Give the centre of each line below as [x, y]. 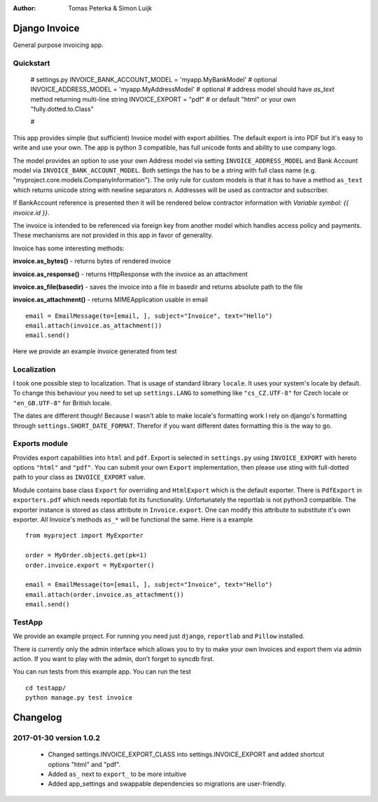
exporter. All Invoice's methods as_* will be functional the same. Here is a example [133, 519]
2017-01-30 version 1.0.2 [57, 738]
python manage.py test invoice [79, 698]
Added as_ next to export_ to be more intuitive [117, 774]
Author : [24, 8]
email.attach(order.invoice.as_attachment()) [105, 594]
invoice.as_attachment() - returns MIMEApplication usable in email [110, 300]
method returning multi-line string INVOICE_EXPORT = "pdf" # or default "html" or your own [163, 99]
